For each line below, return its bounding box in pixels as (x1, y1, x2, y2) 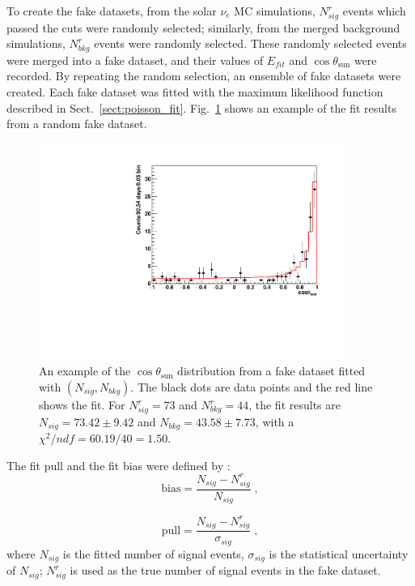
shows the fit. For (39, 396, 125, 413)
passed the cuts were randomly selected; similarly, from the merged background (6, 19, 400, 36)
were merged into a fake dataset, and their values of (6, 51, 264, 68)
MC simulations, (234, 2, 315, 19)
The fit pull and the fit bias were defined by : (6, 456, 231, 473)
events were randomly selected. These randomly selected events (94, 35, 407, 52)
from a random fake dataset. (6, 115, 147, 132)
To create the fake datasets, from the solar (6, 2, 217, 19)
